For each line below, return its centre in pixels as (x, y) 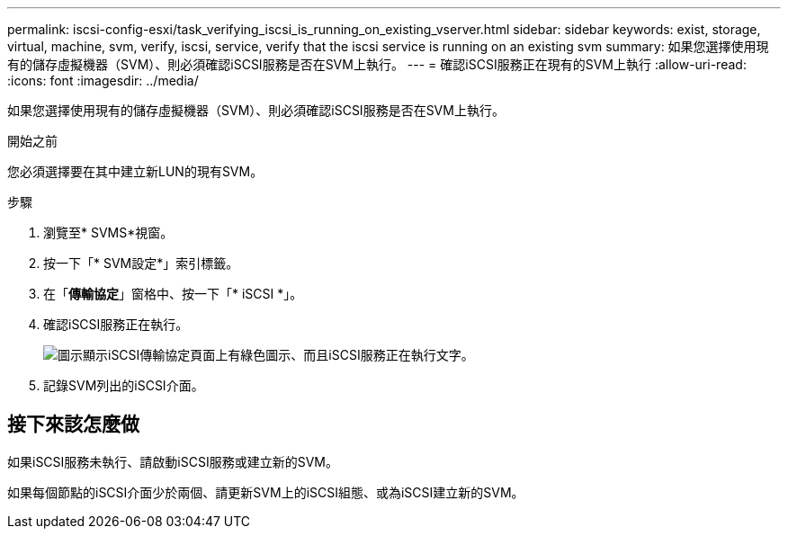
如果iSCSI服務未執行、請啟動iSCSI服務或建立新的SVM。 (173, 461)
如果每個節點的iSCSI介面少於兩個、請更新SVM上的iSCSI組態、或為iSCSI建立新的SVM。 (266, 492)
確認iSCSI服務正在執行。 (116, 324)
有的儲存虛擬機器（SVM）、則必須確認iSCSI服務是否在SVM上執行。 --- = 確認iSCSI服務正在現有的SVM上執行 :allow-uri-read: (377, 64)
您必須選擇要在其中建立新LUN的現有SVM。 (135, 171)
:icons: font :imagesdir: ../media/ (103, 80)
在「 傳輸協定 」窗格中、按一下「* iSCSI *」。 (173, 294)
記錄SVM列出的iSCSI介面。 (124, 385)
